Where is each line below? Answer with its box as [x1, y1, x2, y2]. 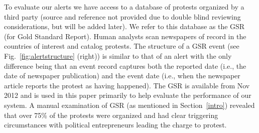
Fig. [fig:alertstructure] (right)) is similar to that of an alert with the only [4, 50, 232, 61]
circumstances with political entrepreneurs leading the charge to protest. [4, 119, 227, 130]
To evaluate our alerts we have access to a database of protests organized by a [4, 2, 244, 12]
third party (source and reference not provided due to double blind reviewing [4, 11, 241, 22]
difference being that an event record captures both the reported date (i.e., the [4, 60, 246, 71]
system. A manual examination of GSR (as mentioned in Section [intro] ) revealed [4, 99, 255, 110]
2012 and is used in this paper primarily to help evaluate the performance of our [4, 90, 251, 100]
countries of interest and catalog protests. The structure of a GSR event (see [4, 41, 239, 51]
